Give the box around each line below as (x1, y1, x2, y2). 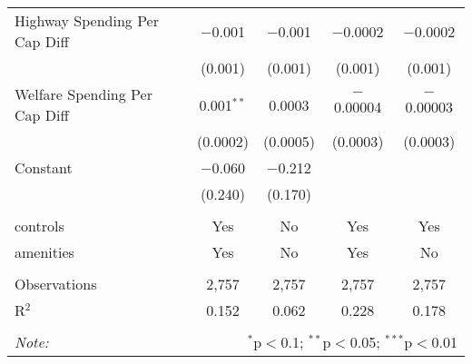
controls (15, 215, 64, 236)
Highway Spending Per (15, 10, 159, 31)
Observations (15, 273, 97, 294)
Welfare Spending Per (15, 84, 152, 104)
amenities (15, 241, 74, 262)
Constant (15, 157, 73, 178)
